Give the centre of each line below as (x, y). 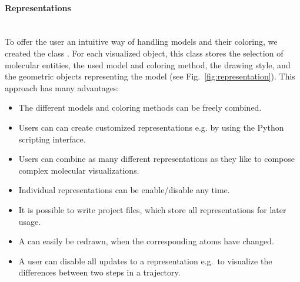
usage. (30, 221)
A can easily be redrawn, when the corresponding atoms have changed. (146, 241)
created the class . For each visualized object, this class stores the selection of (144, 53)
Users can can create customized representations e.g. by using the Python (151, 127)
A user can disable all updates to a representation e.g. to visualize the (145, 261)
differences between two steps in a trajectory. (99, 272)
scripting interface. (52, 139)
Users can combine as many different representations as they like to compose (157, 159)
